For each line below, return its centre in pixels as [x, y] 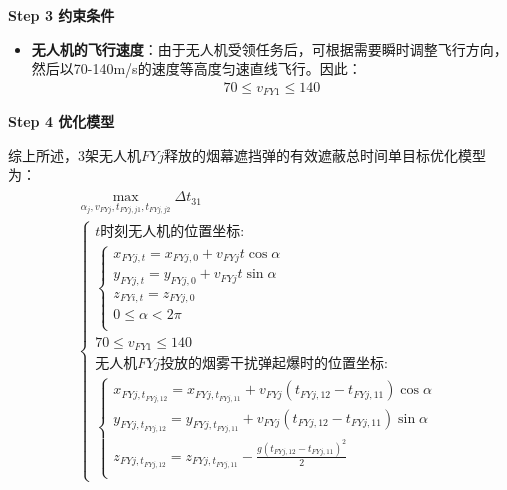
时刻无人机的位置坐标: [172, 232]
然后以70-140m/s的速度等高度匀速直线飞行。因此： [196, 68]
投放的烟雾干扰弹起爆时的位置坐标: [274, 364]
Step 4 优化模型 [61, 121]
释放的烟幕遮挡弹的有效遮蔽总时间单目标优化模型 [324, 154]
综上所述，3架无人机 [74, 154]
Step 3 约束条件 [61, 15]
